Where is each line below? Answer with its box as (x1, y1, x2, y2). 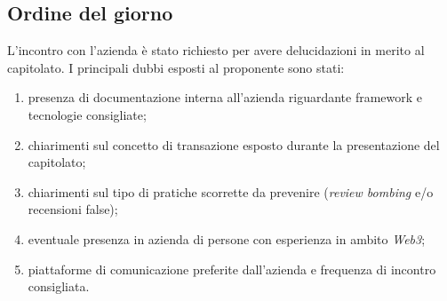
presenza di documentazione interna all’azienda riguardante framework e (28, 88, 423, 107)
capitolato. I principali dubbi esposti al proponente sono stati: (7, 58, 345, 76)
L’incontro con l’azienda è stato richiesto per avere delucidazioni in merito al (7, 41, 425, 59)
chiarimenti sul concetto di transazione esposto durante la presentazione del (28, 135, 440, 154)
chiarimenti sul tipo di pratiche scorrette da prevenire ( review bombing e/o (28, 182, 434, 201)
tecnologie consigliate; (28, 105, 147, 123)
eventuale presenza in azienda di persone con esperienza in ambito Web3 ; (28, 229, 426, 248)
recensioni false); (28, 200, 118, 218)
